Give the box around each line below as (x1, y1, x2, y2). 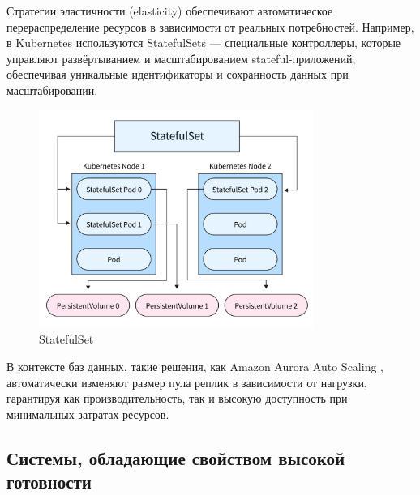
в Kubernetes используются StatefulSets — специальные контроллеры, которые (6, 34, 401, 51)
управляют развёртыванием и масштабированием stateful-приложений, (6, 49, 356, 66)
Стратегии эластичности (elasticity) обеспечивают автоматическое (6, 2, 333, 19)
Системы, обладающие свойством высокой (6, 445, 345, 470)
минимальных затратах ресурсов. (6, 405, 169, 422)
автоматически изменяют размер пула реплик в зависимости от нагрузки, (6, 373, 367, 390)
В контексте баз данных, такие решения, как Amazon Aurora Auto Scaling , (6, 358, 384, 375)
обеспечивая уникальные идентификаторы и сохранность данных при (6, 66, 349, 83)
